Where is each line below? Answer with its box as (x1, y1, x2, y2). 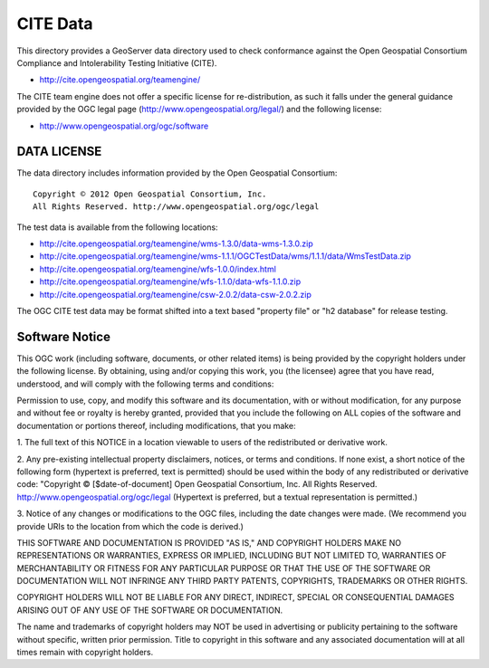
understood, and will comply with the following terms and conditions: (16, 378, 274, 389)
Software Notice (16, 329, 110, 344)
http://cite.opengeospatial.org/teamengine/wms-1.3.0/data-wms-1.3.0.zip (39, 238, 314, 249)
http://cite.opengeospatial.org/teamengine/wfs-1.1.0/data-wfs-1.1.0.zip (39, 276, 302, 287)
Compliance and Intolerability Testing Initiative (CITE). (16, 57, 217, 68)
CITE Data (16, 14, 94, 33)
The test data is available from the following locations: (16, 222, 218, 233)
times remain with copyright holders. (16, 647, 154, 658)
